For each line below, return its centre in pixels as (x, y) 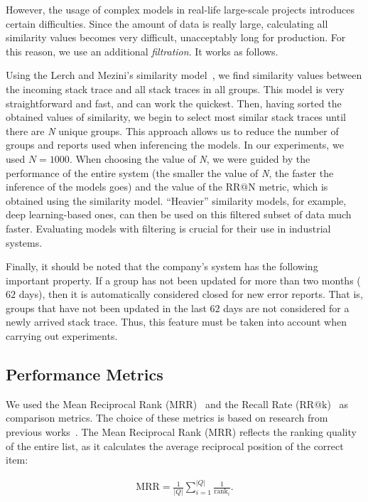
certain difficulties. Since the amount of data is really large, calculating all (167, 23)
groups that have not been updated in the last (106, 308)
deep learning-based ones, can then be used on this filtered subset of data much (179, 214)
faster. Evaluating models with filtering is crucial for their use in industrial (168, 228)
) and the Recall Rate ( (246, 404)
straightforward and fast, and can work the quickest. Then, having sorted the (174, 103)
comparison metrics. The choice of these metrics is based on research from (167, 418)
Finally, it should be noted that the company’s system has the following (162, 266)
